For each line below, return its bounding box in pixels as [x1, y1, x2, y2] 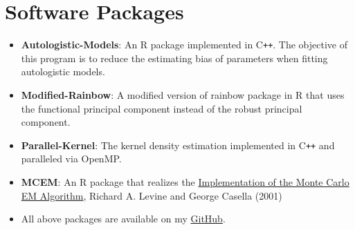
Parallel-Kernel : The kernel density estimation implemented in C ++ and [21, 137, 335, 152]
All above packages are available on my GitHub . [21, 211, 226, 226]
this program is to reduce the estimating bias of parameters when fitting [21, 50, 328, 65]
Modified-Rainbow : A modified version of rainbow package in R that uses [21, 87, 345, 102]
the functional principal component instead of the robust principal [21, 101, 302, 115]
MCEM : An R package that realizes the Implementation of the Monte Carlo [21, 175, 349, 189]
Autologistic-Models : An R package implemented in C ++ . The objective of [21, 37, 348, 52]
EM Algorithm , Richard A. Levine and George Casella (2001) [21, 188, 282, 202]
